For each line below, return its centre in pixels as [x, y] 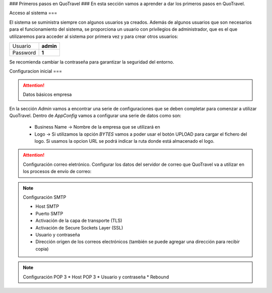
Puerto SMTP [49, 213]
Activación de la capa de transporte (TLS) [79, 221]
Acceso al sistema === [33, 13]
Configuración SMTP [45, 197]
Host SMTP [47, 206]
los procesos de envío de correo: [57, 171]
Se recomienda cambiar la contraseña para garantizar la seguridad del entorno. [92, 62]
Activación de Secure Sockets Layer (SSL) [79, 227]
